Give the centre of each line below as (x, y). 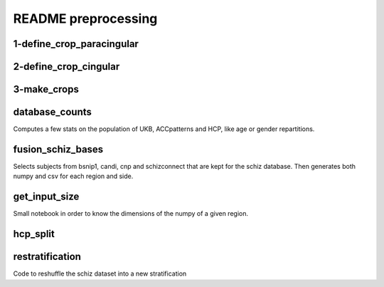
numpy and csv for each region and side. (73, 176)
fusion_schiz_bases (58, 149)
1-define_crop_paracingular (76, 44)
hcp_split (34, 234)
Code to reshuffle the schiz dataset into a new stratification (100, 273)
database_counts (52, 112)
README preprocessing (85, 19)
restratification (47, 257)
